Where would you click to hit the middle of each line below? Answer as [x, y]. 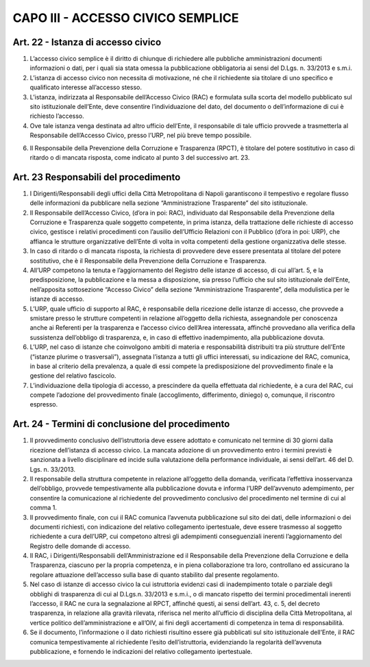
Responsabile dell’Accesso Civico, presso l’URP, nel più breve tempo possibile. [141, 135]
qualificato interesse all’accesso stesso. [86, 87]
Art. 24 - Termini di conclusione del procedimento [121, 424]
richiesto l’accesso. [57, 116]
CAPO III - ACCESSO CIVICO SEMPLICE [126, 18]
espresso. [44, 404]
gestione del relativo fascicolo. [73, 376]
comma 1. [44, 508]
